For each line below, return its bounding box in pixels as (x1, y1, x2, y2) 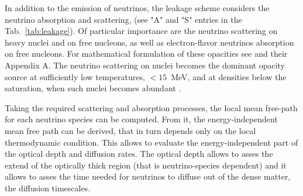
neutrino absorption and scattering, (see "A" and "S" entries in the (5, 13, 242, 25)
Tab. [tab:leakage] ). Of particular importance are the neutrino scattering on (5, 25, 278, 37)
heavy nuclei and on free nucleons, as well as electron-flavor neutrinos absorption (5, 36, 294, 48)
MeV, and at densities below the (171, 70, 287, 82)
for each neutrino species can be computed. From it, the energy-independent (5, 113, 278, 125)
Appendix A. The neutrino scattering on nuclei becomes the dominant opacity (5, 59, 285, 71)
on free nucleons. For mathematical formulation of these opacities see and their (5, 47, 288, 60)
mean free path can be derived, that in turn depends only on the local (5, 124, 256, 136)
